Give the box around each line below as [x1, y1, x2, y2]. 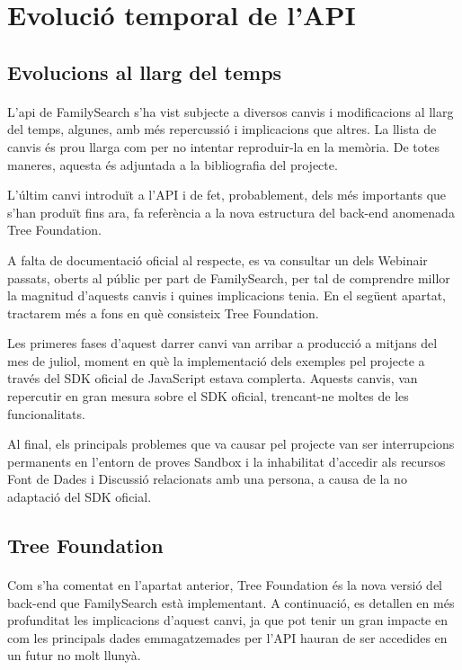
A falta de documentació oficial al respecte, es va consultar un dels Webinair [7, 250, 428, 269]
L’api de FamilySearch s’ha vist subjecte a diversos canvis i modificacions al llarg [7, 102, 454, 121]
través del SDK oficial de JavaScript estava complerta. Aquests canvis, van [7, 369, 418, 388]
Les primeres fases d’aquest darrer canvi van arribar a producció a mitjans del [7, 334, 438, 353]
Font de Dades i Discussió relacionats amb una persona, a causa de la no [7, 469, 407, 488]
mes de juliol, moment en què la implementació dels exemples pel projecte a [7, 351, 425, 370]
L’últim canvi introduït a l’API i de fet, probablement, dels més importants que [7, 185, 447, 204]
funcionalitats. [7, 404, 85, 423]
